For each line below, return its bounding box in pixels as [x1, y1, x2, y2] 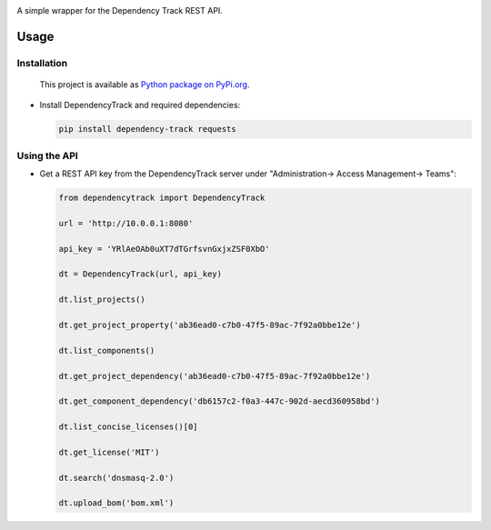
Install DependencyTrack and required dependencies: [39, 100, 241, 111]
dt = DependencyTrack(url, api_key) [58, 269, 223, 279]
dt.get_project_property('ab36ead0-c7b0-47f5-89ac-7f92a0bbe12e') [58, 319, 361, 330]
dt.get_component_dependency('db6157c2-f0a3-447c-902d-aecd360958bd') [58, 396, 381, 406]
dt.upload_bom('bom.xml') [58, 498, 175, 508]
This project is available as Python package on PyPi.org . [39, 78, 250, 90]
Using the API [16, 149, 79, 162]
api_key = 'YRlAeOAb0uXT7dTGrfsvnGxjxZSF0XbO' [58, 244, 270, 254]
